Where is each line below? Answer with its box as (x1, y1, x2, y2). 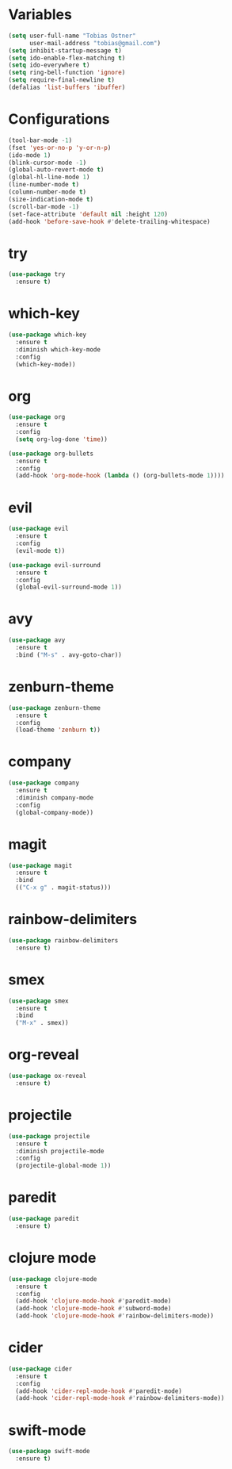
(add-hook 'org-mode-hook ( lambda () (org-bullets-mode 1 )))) (15, 472, 225, 480)
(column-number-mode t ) (8, 188, 87, 196)
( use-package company (8, 779, 80, 787)
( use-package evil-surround (8, 561, 101, 569)
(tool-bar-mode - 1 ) (8, 136, 73, 144)
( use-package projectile (8, 1132, 90, 1140)
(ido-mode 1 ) (8, 151, 51, 159)
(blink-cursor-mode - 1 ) (8, 159, 87, 167)
